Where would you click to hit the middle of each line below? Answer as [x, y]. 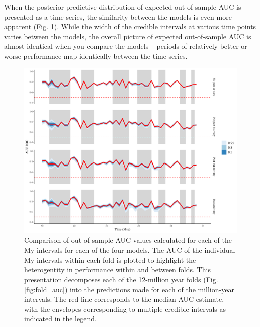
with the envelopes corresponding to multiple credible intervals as [125, 309]
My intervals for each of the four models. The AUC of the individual [130, 250]
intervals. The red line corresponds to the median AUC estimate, [124, 299]
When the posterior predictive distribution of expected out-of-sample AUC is [123, 7]
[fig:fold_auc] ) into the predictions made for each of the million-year [129, 289]
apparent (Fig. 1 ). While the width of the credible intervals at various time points [130, 26]
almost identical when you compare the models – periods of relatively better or [126, 46]
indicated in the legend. [60, 319]
